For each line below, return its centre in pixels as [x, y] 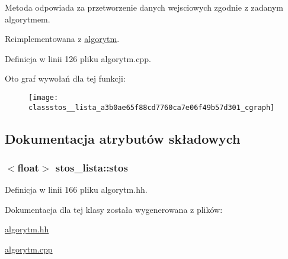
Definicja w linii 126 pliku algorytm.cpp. [78, 58]
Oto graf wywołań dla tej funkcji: [65, 78]
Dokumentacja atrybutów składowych [123, 138]
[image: [44, 97]
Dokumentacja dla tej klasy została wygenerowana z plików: [114, 209]
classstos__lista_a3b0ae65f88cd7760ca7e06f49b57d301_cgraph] [152, 107]
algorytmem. [28, 19]
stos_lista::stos [92, 167]
